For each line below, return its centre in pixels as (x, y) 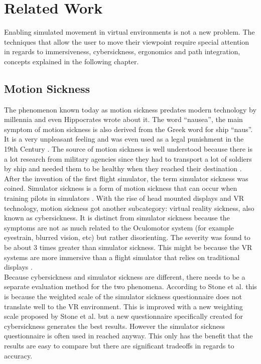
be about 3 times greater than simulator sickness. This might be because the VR (128, 247)
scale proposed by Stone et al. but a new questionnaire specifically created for (124, 316)
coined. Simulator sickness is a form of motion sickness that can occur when (121, 188)
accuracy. (18, 355)
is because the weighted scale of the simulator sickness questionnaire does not (123, 296)
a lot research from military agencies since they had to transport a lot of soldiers (128, 158)
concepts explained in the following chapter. (72, 61)
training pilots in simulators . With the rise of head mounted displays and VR (124, 198)
